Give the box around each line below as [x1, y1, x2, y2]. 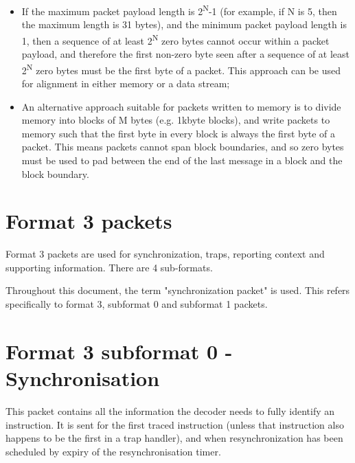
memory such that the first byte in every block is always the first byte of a [21, 126, 336, 140]
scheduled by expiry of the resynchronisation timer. [5, 444, 221, 458]
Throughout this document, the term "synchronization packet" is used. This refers [5, 283, 350, 297]
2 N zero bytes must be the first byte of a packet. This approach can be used [21, 60, 341, 77]
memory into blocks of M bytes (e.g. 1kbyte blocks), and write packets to [21, 113, 330, 127]
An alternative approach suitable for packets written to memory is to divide [21, 99, 341, 113]
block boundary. [21, 166, 89, 181]
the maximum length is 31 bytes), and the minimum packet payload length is [21, 17, 347, 32]
